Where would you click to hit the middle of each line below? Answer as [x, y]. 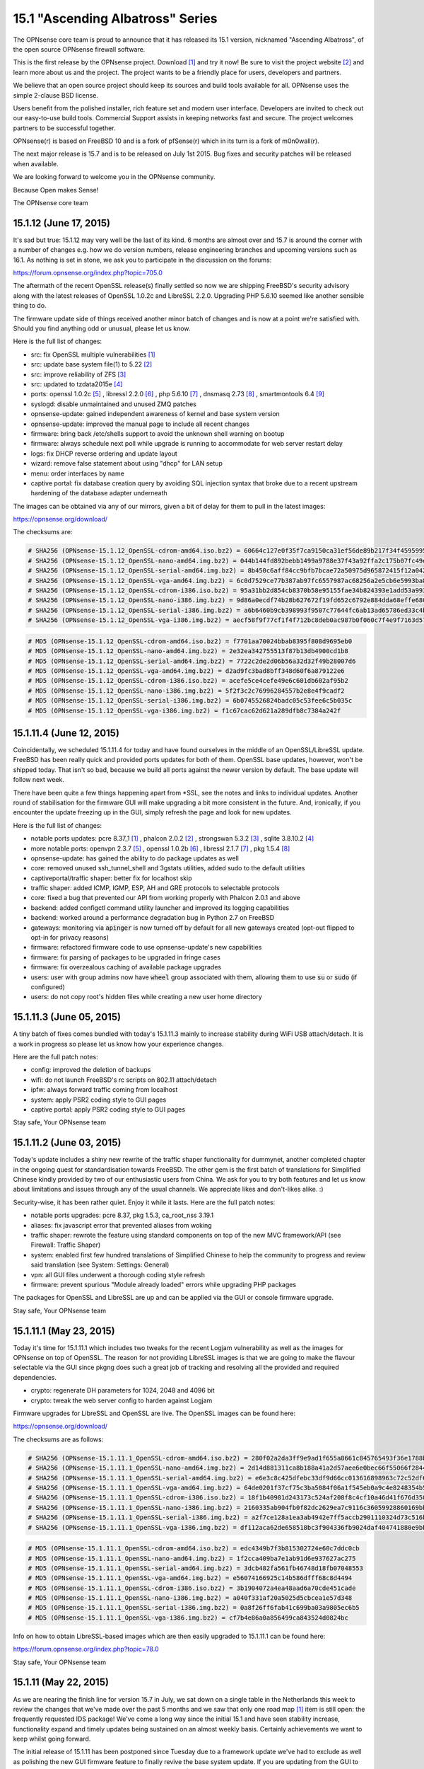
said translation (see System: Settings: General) [100, 1265]
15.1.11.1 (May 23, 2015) [64, 1331]
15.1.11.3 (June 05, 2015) [67, 1017]
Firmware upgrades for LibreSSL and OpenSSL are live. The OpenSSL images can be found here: [154, 1413]
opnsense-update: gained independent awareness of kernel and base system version [155, 414]
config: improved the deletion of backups [91, 1070]
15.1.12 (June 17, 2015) [62, 223]
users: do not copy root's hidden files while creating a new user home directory [146, 997]
